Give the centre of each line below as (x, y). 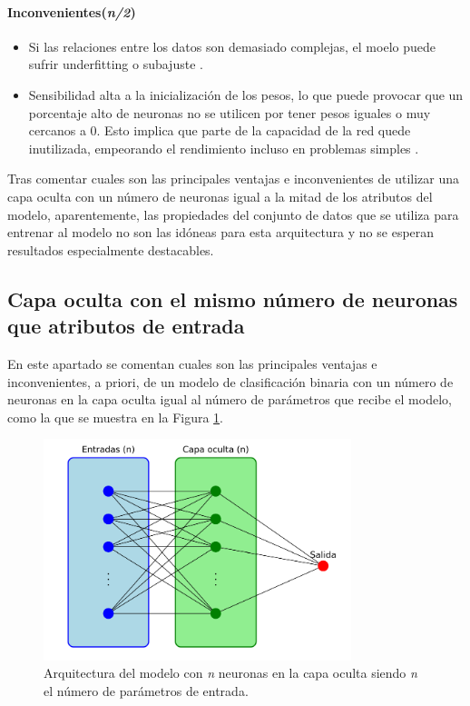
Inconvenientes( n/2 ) (72, 11)
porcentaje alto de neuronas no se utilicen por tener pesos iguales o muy (230, 112)
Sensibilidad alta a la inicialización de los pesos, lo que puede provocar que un (246, 94)
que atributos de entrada (126, 326)
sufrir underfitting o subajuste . (116, 64)
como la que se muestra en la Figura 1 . (116, 417)
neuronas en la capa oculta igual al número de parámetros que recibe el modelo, (230, 399)
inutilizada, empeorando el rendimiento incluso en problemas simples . (224, 148)
